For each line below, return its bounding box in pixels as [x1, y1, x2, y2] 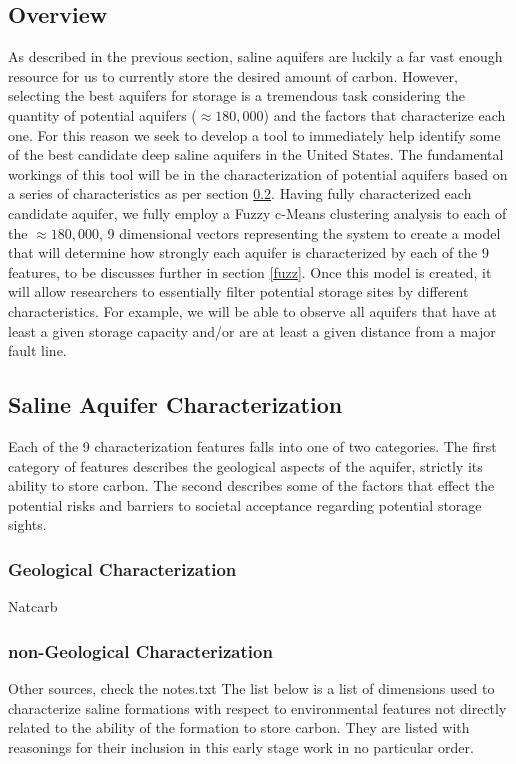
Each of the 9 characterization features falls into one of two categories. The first [8, 435, 497, 456]
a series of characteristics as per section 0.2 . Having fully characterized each [8, 183, 472, 204]
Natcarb [8, 596, 58, 617]
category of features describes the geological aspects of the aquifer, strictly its [8, 455, 483, 476]
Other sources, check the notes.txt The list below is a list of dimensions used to [8, 677, 495, 698]
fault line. [8, 340, 67, 361]
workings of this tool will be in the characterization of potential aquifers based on [8, 163, 508, 184]
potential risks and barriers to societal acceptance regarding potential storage [8, 494, 482, 515]
